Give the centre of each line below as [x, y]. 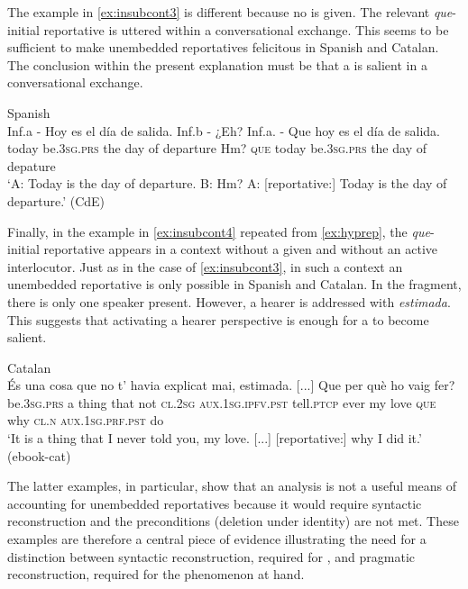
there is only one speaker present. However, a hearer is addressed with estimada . [229, 301]
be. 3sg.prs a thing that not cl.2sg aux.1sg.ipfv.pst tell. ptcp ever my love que [222, 402]
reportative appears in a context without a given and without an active [241, 249]
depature [32, 165]
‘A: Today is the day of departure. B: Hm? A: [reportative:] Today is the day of [227, 183]
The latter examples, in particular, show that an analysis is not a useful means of [232, 486]
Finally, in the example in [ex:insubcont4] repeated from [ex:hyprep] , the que [219, 231]
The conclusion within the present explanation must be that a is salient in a [217, 64]
